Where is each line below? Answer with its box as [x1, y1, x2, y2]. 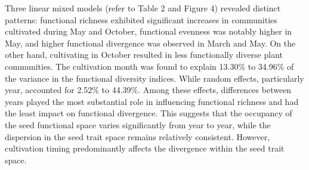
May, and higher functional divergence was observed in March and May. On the [5, 36, 296, 49]
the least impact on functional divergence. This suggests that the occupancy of [5, 107, 292, 119]
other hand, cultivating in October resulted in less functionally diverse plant [5, 48, 283, 61]
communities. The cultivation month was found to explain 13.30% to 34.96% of [5, 60, 294, 72]
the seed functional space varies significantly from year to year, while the [5, 118, 271, 131]
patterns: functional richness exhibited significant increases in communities [5, 13, 277, 26]
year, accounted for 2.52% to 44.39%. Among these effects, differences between [5, 84, 292, 96]
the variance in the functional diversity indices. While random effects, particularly [5, 72, 304, 84]
